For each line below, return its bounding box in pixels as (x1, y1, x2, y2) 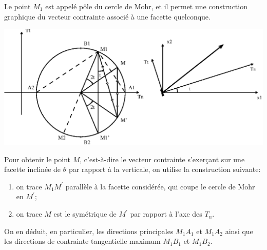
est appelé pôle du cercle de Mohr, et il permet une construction (45, 1, 247, 11)
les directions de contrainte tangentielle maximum (4, 236, 161, 246)
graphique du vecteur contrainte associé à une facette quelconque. (4, 11, 211, 22)
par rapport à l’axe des (130, 208, 202, 219)
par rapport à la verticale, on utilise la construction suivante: (68, 164, 261, 175)
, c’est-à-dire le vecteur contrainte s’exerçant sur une (80, 153, 245, 164)
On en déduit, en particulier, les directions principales (4, 225, 174, 236)
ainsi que (225, 225, 253, 236)
